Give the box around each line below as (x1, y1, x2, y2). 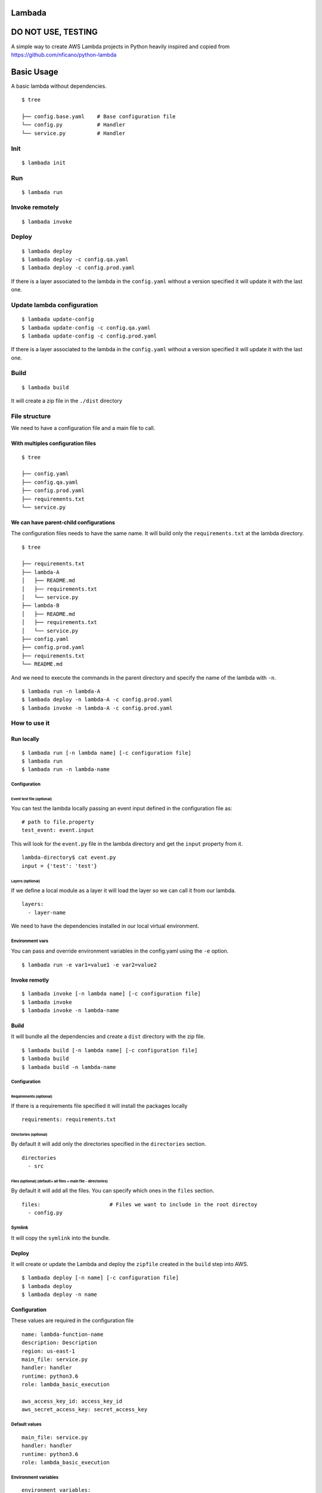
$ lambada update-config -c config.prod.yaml (21, 332, 157, 339)
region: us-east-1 (21, 1347, 76, 1354)
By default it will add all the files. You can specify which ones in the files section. (11, 1187, 215, 1194)
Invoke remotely (11, 203, 59, 211)
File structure (11, 412, 51, 420)
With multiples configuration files (11, 440, 97, 447)
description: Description (21, 1340, 98, 1346)
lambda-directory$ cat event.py (21, 854, 116, 861)
